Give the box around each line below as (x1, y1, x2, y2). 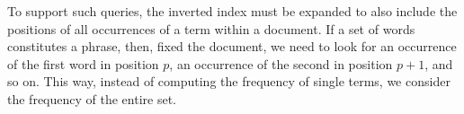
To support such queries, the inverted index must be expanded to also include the (7, 2, 458, 20)
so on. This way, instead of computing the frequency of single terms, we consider (7, 72, 451, 91)
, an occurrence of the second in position (169, 54, 393, 73)
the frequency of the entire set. (7, 89, 176, 108)
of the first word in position (7, 54, 159, 73)
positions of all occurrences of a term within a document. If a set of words (7, 19, 415, 38)
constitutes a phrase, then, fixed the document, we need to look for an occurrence (7, 37, 457, 56)
